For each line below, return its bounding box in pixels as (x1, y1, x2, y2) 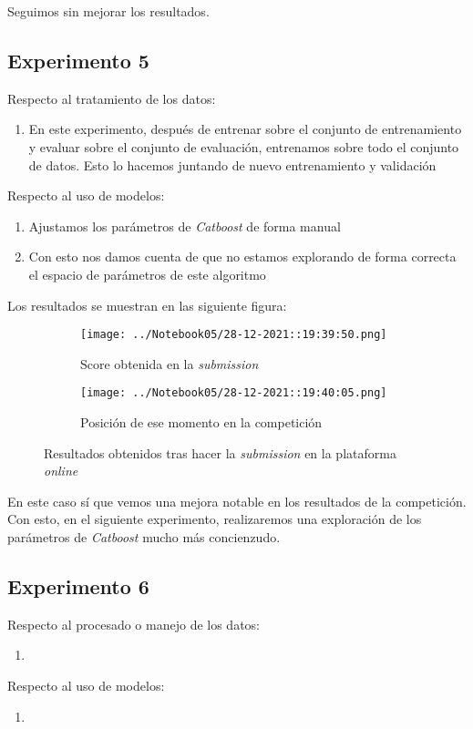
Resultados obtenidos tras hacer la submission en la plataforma (44, 443, 396, 462)
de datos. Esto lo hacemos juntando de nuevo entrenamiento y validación (28, 155, 437, 174)
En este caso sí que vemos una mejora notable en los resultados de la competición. (7, 491, 467, 510)
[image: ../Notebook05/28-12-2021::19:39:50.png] (80, 328, 387, 342)
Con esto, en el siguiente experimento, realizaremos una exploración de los (7, 509, 422, 529)
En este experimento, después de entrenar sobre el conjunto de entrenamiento (28, 119, 462, 139)
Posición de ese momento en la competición (80, 413, 323, 432)
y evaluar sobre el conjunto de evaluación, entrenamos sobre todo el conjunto (28, 137, 459, 156)
